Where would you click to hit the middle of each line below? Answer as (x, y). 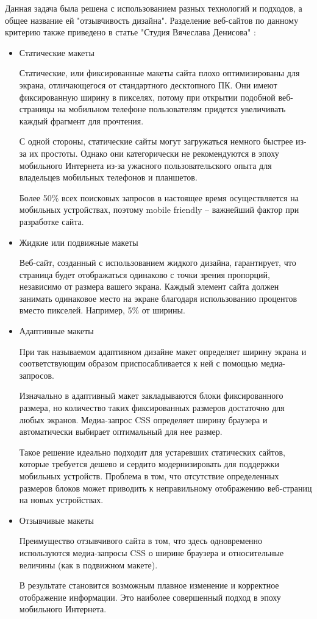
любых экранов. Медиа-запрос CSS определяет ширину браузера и (143, 419)
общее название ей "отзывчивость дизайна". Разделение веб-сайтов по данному (152, 20)
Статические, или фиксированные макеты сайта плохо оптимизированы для (159, 73)
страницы (37, 109)
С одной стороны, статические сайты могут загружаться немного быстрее (156, 141)
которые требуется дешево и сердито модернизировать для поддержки (149, 464)
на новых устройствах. (61, 500)
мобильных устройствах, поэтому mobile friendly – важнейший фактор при (159, 209)
